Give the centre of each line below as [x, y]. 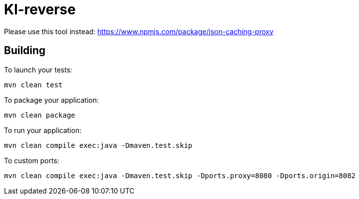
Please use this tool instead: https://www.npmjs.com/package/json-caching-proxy [139, 31]
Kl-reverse [40, 9]
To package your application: [52, 100]
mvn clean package [40, 115]
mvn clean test [34, 85]
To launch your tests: [38, 69]
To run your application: [43, 130]
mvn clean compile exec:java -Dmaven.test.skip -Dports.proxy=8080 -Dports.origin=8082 [180, 175]
